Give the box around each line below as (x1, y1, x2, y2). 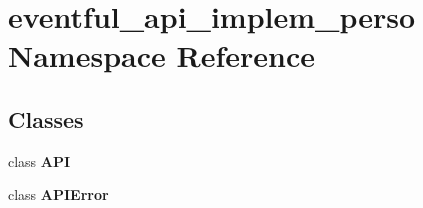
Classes (8, 103, 84, 134)
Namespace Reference (8, 35, 315, 76)
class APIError (8, 184, 109, 205)
